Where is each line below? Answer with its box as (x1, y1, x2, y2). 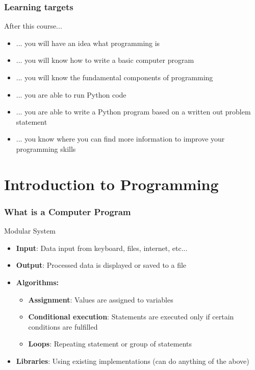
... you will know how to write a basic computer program (16, 55, 194, 65)
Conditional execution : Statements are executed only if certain (28, 311, 234, 322)
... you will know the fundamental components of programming (16, 72, 213, 82)
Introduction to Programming (4, 173, 219, 194)
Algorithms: (16, 276, 59, 287)
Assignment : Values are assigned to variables (28, 294, 173, 305)
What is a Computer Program (4, 205, 131, 218)
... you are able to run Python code (16, 89, 126, 100)
